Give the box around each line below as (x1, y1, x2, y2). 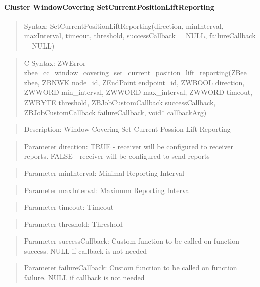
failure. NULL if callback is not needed (24, 272, 145, 283)
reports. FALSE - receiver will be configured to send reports (24, 151, 210, 161)
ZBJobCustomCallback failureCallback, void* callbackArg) (24, 107, 207, 117)
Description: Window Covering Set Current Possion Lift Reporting (24, 124, 231, 134)
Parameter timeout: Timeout (24, 202, 114, 212)
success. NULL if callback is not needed (24, 245, 147, 256)
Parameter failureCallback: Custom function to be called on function (24, 262, 237, 273)
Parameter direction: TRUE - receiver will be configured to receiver (24, 140, 233, 151)
